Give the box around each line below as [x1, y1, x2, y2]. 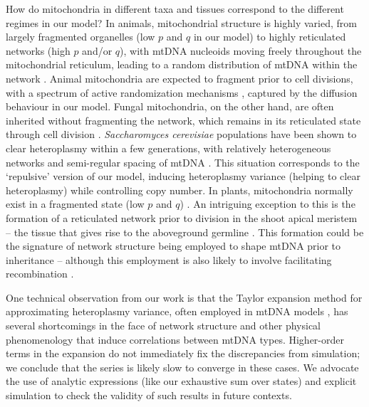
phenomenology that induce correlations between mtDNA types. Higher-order [6, 332, 344, 347]
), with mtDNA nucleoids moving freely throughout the [120, 43, 362, 58]
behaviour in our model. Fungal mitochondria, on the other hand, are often [6, 99, 334, 114]
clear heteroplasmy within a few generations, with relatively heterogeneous [6, 140, 331, 155]
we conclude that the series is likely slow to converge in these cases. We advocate [6, 359, 359, 374]
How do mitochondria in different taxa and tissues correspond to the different [6, 1, 344, 16]
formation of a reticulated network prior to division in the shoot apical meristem [6, 210, 358, 225]
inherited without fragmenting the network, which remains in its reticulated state [6, 112, 361, 127]
